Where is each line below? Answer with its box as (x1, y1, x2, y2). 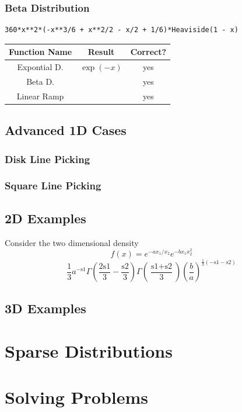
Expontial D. (17, 61, 64, 73)
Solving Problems (5, 385, 149, 408)
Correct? (130, 46, 167, 58)
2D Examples (5, 209, 86, 227)
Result (87, 46, 115, 58)
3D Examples (5, 299, 86, 317)
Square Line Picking (5, 178, 101, 193)
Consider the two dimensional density (5, 236, 139, 248)
